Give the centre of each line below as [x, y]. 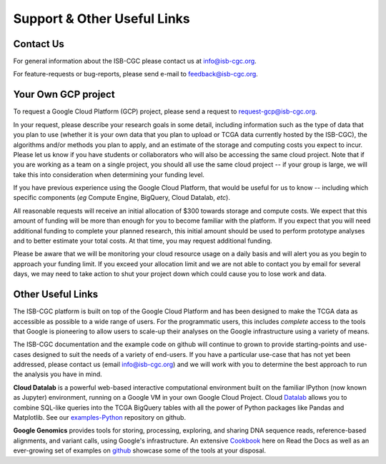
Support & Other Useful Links [102, 19]
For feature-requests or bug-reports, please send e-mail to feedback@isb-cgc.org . [136, 74]
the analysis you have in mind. [58, 374]
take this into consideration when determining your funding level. [109, 174]
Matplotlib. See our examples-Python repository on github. [99, 418]
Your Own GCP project [64, 95]
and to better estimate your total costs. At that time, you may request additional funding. [143, 241]
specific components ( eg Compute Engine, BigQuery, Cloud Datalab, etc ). [122, 198]
